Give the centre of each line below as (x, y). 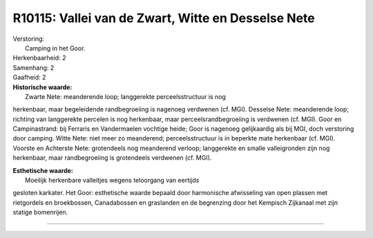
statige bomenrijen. (40, 212)
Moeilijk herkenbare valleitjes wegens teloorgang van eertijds (112, 181)
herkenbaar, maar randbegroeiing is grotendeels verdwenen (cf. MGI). (112, 158)
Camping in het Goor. (55, 48)
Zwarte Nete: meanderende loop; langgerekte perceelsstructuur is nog (125, 96)
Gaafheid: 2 (29, 77)
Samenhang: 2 (34, 67)
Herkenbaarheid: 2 (39, 58)
